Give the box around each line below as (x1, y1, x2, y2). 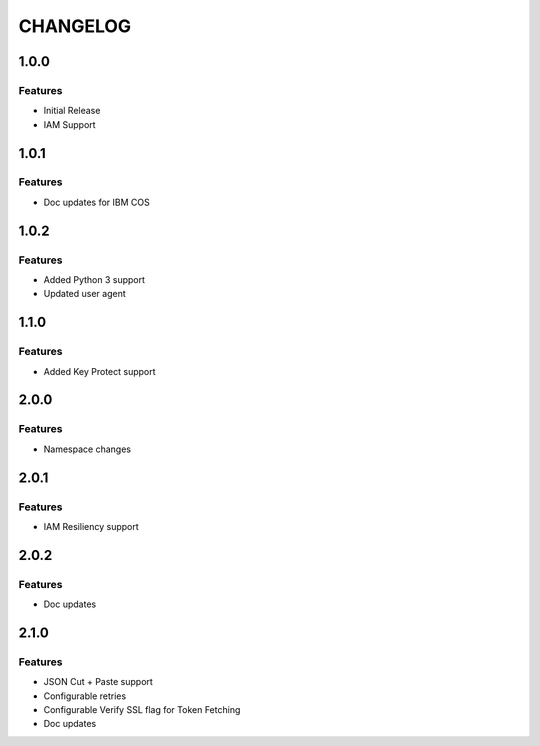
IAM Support (43, 118, 96, 130)
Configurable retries (43, 690, 127, 702)
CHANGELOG (18, 15, 132, 37)
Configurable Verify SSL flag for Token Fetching (43, 703, 241, 715)
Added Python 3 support (43, 274, 145, 286)
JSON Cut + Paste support (43, 676, 154, 688)
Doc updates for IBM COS (43, 196, 150, 208)
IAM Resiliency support (43, 520, 139, 532)
